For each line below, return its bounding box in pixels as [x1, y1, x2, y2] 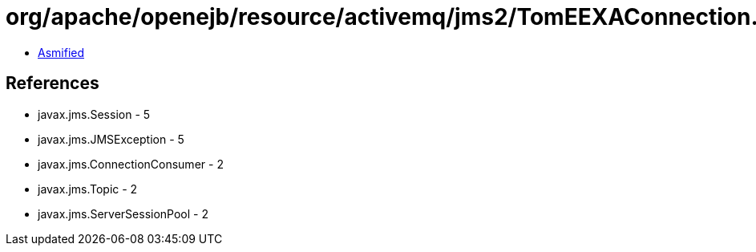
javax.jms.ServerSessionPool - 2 [38, 206, 209, 221]
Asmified [38, 45, 85, 59]
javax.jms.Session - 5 [38, 107, 151, 121]
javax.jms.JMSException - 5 [38, 132, 184, 146]
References [6, 73, 99, 94]
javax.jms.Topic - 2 [38, 181, 138, 196]
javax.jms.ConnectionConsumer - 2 [38, 156, 224, 171]
